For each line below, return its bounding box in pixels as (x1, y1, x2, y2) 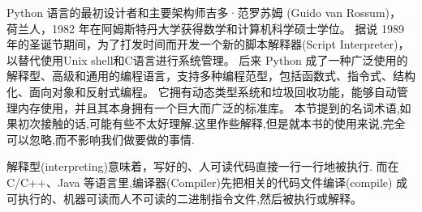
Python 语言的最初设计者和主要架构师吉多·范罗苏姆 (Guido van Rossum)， (6, 4, 401, 20)
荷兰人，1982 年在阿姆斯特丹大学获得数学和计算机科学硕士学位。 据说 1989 (6, 19, 404, 36)
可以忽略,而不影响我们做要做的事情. (6, 130, 195, 147)
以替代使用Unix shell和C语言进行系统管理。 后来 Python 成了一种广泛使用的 (6, 51, 408, 68)
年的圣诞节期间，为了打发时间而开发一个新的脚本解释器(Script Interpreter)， (6, 36, 410, 53)
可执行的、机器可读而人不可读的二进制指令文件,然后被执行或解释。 (6, 189, 362, 206)
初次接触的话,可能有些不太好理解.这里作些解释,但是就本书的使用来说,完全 (17, 115, 406, 132)
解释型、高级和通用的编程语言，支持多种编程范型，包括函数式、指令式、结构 (6, 67, 416, 84)
